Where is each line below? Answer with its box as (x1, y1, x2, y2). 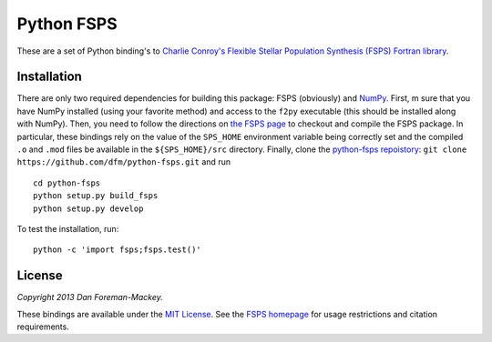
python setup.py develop (33, 203, 144, 214)
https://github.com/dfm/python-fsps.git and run (16, 156, 231, 167)
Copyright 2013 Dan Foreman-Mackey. (16, 292, 164, 303)
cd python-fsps (33, 177, 101, 188)
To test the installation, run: (16, 223, 119, 234)
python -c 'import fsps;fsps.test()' (33, 245, 202, 255)
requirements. (16, 321, 70, 332)
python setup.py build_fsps (33, 191, 159, 201)
